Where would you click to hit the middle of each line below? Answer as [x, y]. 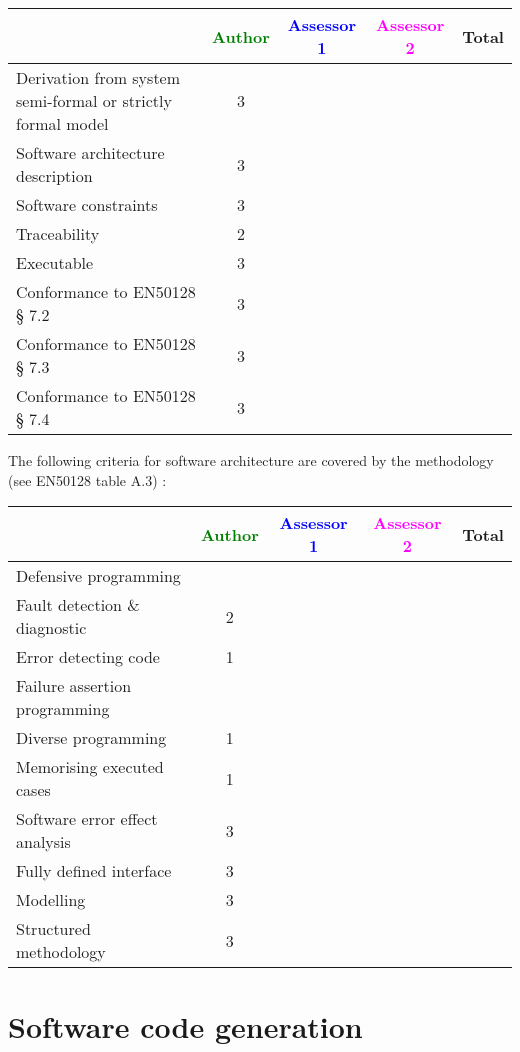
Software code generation [185, 1026]
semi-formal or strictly [94, 100]
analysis [43, 842]
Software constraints [87, 204]
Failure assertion [74, 686]
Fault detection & [78, 605]
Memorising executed [90, 767]
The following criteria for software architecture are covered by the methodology [251, 460]
